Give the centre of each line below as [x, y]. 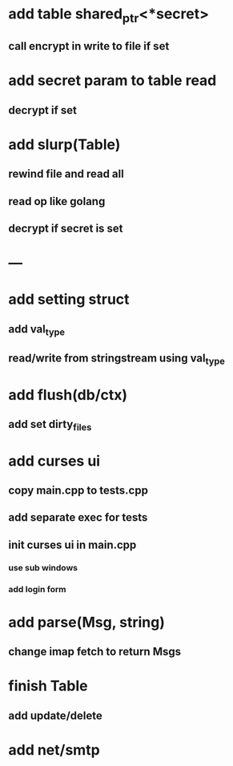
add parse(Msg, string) [87, 622]
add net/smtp [54, 750]
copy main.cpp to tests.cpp [78, 490]
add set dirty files [50, 425]
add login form [37, 589]
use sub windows [43, 567]
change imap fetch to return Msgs [95, 652]
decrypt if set [43, 110]
